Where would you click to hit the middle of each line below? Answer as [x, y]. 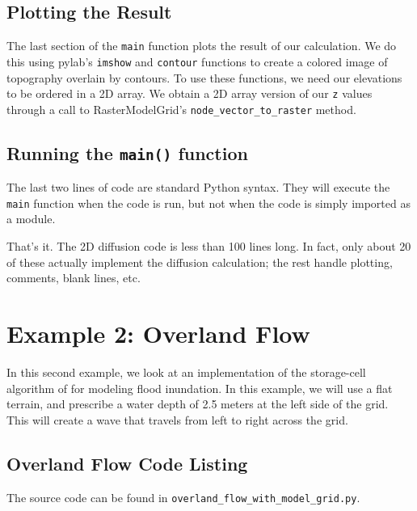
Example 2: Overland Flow [158, 334]
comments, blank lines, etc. [74, 278]
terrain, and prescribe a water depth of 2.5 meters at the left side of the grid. [198, 404]
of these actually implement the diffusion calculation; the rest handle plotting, [200, 262]
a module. [31, 219]
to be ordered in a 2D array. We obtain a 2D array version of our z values [190, 93]
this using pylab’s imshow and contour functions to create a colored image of [197, 61]
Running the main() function [127, 152]
